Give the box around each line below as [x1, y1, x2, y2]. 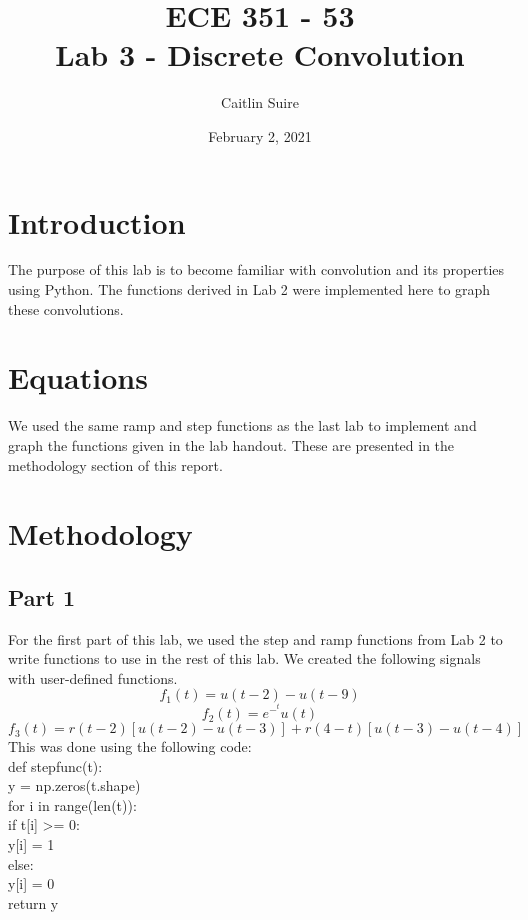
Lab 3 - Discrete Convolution [55, 34, 465, 75]
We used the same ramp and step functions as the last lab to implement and [8, 415, 477, 436]
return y [8, 892, 59, 913]
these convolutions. [8, 298, 124, 319]
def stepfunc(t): [8, 755, 103, 776]
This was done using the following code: [8, 736, 252, 757]
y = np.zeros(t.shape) [8, 775, 141, 796]
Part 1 [8, 581, 76, 612]
